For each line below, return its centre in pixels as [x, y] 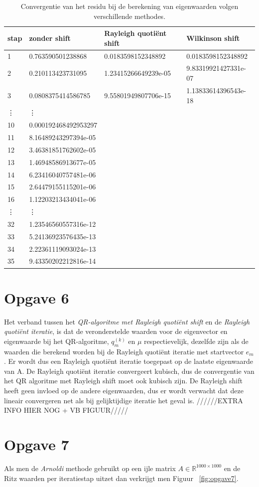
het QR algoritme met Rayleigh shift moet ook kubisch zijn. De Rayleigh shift [123, 381]
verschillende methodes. [129, 16]
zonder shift [50, 38]
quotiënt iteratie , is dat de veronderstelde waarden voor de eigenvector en [116, 331]
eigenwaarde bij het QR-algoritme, [57, 341]
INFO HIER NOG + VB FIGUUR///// [66, 410]
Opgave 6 [37, 297]
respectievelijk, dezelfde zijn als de [196, 341]
